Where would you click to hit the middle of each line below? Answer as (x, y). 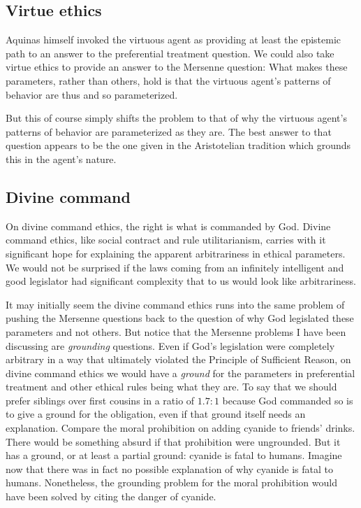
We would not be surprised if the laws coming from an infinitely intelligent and (175, 267)
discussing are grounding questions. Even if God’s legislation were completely (170, 345)
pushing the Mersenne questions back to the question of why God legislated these (180, 318)
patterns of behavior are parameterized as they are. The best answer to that (169, 131)
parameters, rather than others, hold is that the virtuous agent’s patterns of (168, 80)
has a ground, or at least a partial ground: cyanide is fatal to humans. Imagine (174, 455)
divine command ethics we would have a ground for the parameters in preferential (180, 373)
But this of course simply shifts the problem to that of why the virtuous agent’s (176, 118)
